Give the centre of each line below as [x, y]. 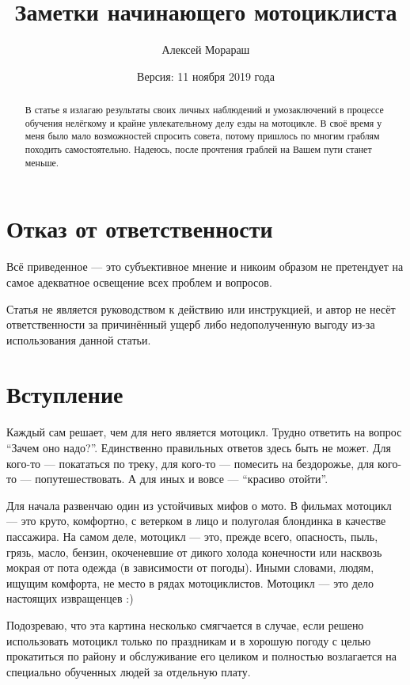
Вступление [65, 394]
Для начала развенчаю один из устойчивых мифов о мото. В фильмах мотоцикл [199, 505]
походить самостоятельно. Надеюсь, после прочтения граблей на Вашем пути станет [198, 149]
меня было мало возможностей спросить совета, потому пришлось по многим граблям [202, 136]
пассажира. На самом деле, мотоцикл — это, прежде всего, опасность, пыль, [192, 536]
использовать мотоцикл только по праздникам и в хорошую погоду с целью [189, 640]
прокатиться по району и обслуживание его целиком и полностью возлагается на [201, 656]
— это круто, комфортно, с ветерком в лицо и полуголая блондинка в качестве [196, 521]
